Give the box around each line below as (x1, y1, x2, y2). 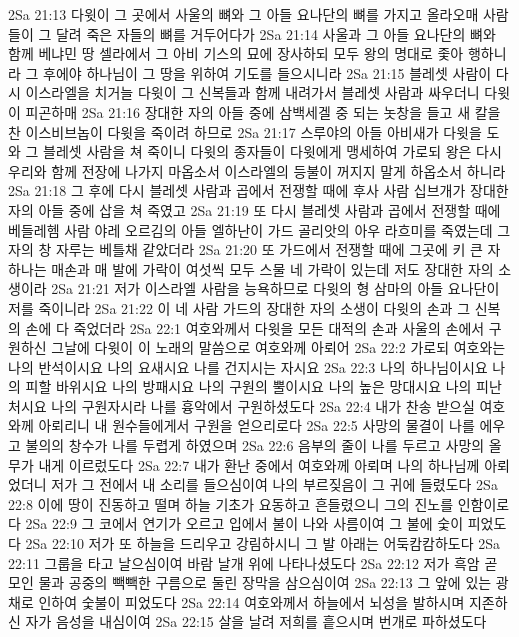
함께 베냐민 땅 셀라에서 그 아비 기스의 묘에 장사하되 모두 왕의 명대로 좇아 (8, 43, 464, 64)
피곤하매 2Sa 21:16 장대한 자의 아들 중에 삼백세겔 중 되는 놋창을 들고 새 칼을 (25, 101, 501, 122)
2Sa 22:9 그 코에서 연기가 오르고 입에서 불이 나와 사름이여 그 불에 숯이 (25, 513, 464, 534)
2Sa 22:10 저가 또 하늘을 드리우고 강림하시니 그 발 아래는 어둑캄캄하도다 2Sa (25, 533, 501, 554)
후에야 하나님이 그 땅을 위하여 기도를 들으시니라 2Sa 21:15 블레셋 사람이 (43, 62, 492, 83)
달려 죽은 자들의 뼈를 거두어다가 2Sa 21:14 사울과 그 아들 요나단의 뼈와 (55, 23, 496, 44)
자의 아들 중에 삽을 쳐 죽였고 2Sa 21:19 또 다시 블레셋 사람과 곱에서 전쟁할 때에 (8, 199, 501, 220)
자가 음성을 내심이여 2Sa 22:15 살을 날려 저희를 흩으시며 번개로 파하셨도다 (25, 611, 487, 632)
